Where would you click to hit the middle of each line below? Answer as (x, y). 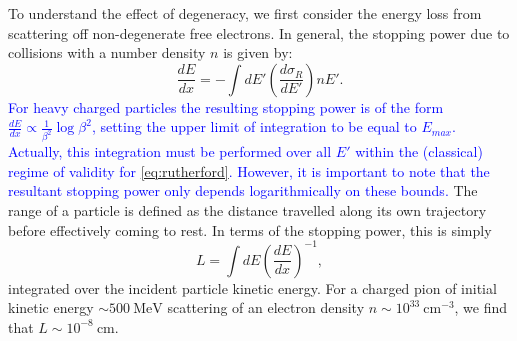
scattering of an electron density (266, 307)
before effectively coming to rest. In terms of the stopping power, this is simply (250, 229)
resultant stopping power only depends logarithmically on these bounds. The (243, 190)
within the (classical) (419, 151)
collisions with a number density (107, 52)
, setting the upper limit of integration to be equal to (254, 126)
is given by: (258, 52)
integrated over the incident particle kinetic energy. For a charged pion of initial (252, 287)
